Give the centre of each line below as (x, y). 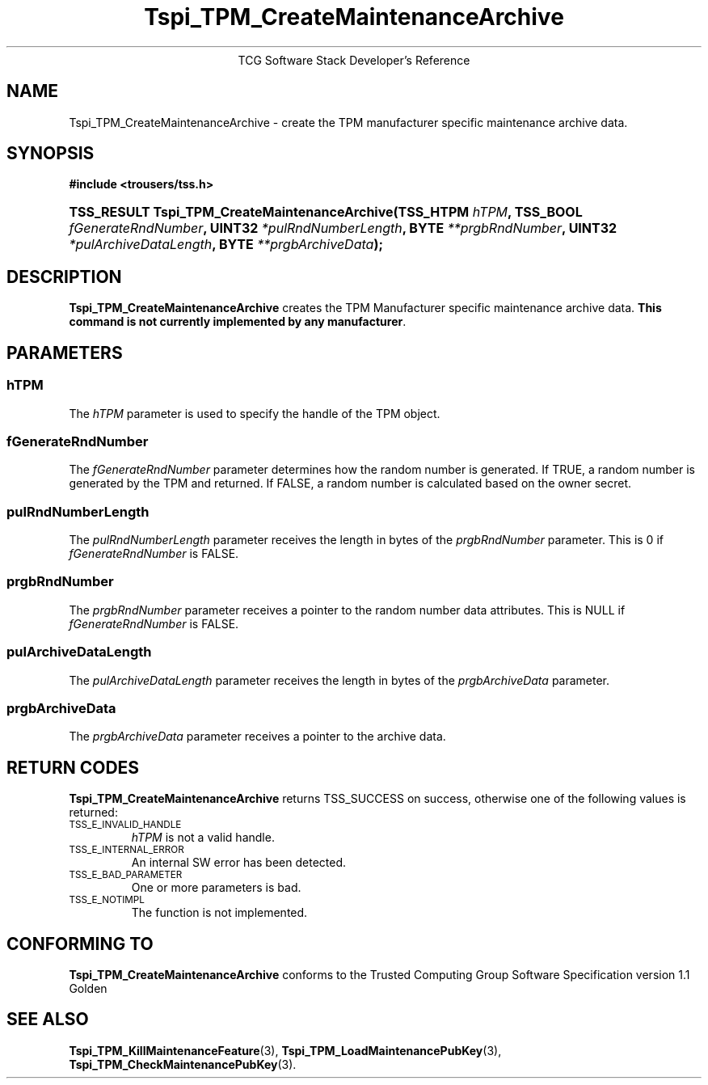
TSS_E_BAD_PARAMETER (126, 875)
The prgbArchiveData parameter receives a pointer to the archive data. (257, 737)
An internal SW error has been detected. (239, 863)
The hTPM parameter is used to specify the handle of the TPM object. (255, 413)
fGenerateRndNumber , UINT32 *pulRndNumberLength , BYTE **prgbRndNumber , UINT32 (343, 228)
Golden (88, 988)
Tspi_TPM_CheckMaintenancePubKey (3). (183, 1064)
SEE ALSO (48, 1020)
